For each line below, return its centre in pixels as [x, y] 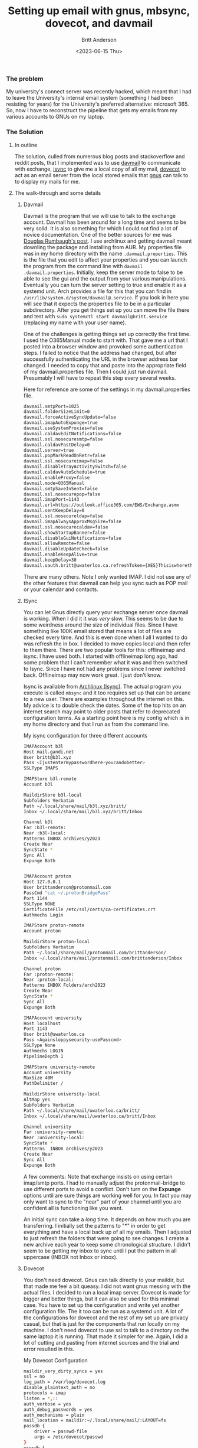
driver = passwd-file [61, 1431]
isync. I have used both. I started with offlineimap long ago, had [100, 656]
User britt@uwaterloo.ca [54, 1035]
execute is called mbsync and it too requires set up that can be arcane [107, 693]
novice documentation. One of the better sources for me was [98, 234]
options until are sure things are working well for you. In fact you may [107, 1195]
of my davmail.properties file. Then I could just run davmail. [95, 371]
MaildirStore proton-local [57, 942]
